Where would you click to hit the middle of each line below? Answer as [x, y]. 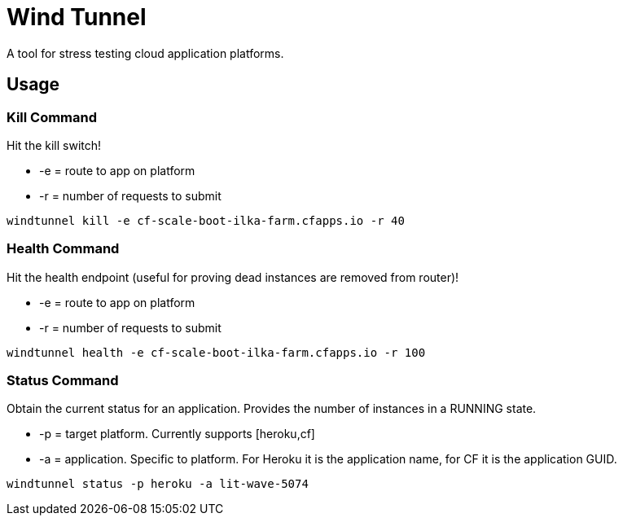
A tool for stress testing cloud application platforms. [145, 53]
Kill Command [52, 117]
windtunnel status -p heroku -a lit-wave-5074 [158, 484]
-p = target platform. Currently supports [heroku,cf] [177, 434]
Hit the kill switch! [54, 145]
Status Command [63, 381]
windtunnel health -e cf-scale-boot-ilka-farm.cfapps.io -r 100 [216, 352]
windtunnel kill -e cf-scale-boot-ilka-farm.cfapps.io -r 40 [206, 220]
